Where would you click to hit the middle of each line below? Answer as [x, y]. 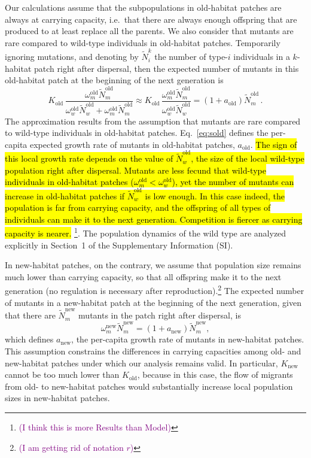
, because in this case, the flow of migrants [215, 374]
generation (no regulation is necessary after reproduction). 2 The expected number [155, 290]
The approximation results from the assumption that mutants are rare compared [153, 121]
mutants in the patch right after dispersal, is [160, 315]
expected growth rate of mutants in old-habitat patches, [132, 144]
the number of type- [191, 57]
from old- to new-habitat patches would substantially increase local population [149, 386]
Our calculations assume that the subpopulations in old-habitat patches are [143, 7]
